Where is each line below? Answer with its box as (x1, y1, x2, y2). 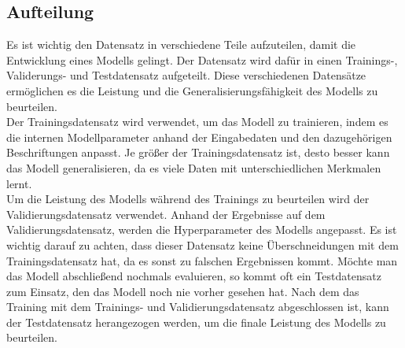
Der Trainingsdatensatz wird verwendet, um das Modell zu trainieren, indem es (6, 113, 388, 130)
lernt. (6, 175, 32, 191)
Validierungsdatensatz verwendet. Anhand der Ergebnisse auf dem (6, 205, 326, 222)
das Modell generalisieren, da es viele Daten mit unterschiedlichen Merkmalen (6, 159, 381, 176)
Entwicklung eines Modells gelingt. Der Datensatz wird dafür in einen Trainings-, (6, 51, 398, 68)
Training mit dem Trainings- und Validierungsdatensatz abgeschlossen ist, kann (6, 298, 389, 315)
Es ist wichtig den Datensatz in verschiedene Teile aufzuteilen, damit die (6, 36, 356, 53)
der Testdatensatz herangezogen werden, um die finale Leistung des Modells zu (6, 313, 386, 330)
